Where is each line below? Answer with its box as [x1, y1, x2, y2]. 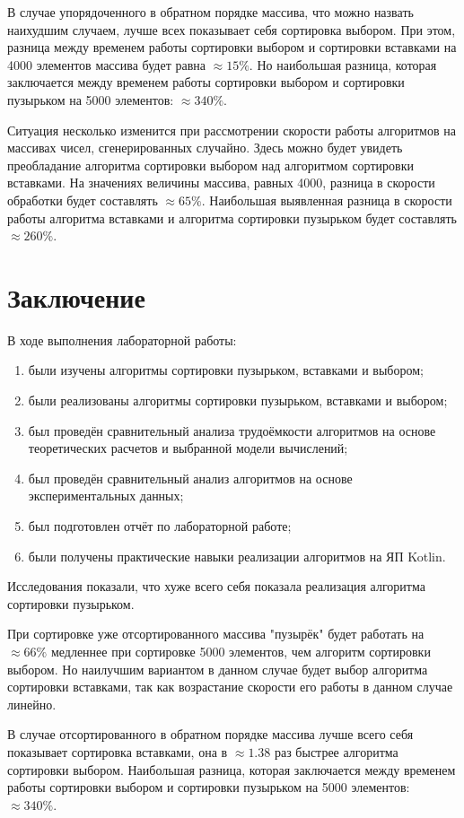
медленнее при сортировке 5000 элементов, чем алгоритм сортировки [50, 641, 431, 660]
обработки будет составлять [7, 190, 158, 209]
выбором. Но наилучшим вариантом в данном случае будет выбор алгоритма [7, 659, 428, 678]
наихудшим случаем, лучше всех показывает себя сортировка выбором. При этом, [7, 20, 456, 39]
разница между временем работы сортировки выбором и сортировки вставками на [7, 38, 457, 57]
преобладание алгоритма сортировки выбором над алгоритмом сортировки [7, 155, 414, 174]
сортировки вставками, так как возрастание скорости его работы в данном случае [7, 677, 453, 696]
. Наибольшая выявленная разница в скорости [201, 190, 452, 209]
